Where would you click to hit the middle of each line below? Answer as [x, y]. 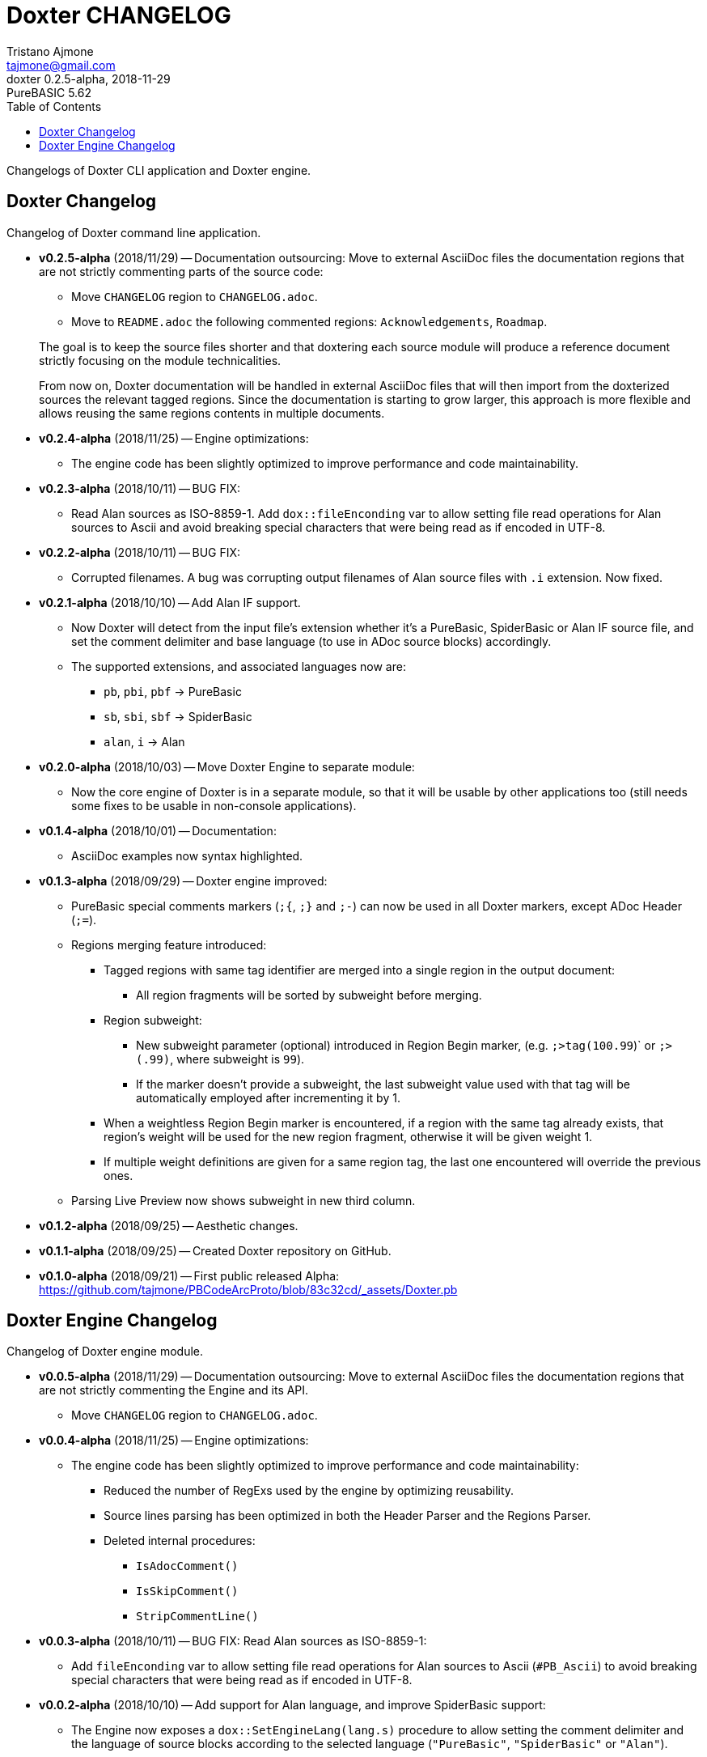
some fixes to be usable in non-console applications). [214, 805]
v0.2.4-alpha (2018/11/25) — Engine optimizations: [174, 438]
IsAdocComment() [187, 1566]
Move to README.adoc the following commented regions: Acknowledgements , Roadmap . [309, 321]
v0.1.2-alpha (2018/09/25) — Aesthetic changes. [169, 1225]
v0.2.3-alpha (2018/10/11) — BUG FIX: [140, 488]
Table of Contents [54, 106]
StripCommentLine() [197, 1617]
